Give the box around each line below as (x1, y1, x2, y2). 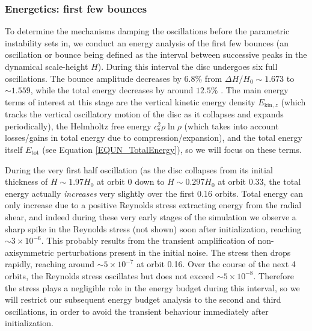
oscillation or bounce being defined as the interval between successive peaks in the (5, 48, 307, 61)
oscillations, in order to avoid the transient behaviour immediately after (5, 305, 269, 317)
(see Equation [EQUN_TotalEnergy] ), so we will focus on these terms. (42, 143, 302, 156)
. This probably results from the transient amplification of (41, 234, 255, 247)
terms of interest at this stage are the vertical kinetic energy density (5, 95, 255, 108)
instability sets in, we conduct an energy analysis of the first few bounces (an (5, 36, 289, 49)
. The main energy (221, 84, 289, 96)
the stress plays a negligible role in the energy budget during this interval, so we (5, 281, 300, 294)
